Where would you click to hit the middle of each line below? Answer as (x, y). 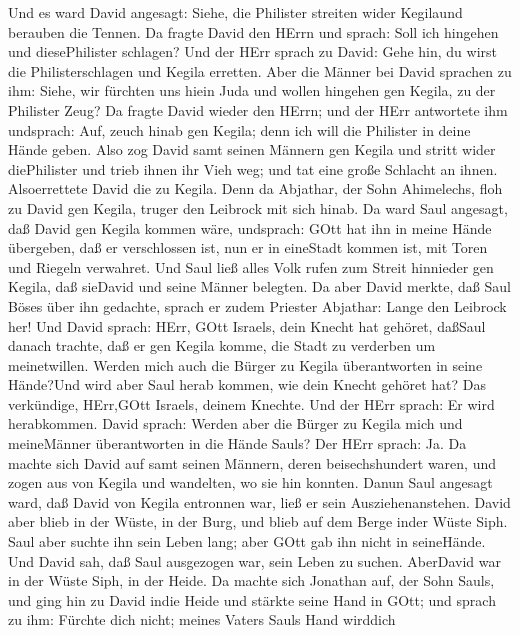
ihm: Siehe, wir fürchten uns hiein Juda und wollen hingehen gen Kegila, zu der (252, 90)
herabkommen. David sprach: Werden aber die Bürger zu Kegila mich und (235, 423)
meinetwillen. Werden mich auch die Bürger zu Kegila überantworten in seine (245, 364)
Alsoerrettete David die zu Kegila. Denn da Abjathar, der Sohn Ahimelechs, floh (255, 188)
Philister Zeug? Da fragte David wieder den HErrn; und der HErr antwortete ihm (258, 109)
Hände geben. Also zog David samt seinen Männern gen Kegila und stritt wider (252, 149)
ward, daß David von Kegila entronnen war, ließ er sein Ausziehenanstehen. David (259, 501)
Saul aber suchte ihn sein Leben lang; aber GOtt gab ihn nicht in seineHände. (247, 541)
